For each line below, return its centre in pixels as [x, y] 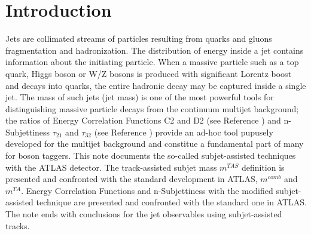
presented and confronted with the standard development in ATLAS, [132, 179]
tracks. [18, 225]
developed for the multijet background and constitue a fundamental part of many [155, 144]
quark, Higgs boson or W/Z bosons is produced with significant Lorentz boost [149, 73]
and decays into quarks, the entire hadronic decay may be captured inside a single [156, 85]
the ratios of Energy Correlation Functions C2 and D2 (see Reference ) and [143, 120]
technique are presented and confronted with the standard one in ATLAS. [171, 202]
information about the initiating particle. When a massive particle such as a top [152, 62]
